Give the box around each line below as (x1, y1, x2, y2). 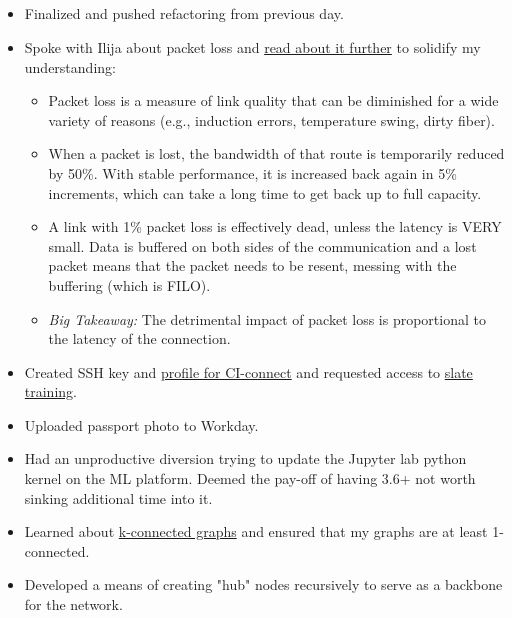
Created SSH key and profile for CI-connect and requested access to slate (24, 361, 473, 382)
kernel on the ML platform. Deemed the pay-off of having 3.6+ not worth (24, 468, 476, 489)
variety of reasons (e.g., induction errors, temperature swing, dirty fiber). (48, 109, 495, 130)
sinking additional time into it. (24, 487, 213, 508)
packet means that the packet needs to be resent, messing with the (48, 255, 457, 276)
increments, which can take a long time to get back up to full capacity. (48, 182, 482, 203)
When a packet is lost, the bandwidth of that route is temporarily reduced (48, 143, 505, 164)
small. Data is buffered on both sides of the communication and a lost (48, 235, 477, 256)
